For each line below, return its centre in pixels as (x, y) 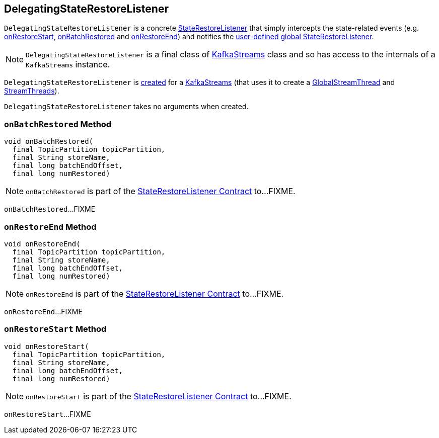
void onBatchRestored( (49, 142)
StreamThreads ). (32, 91)
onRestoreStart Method (55, 329)
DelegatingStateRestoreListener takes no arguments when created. (126, 107)
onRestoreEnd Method (50, 227)
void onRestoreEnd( (42, 244)
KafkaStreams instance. (68, 65)
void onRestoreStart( (47, 346)
